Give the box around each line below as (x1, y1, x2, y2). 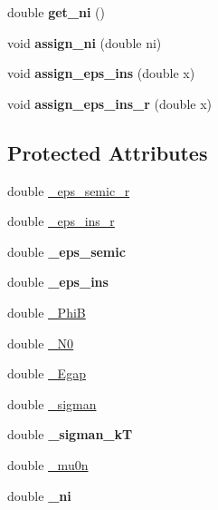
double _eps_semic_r (7, 181, 130, 200)
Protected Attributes (7, 138, 208, 166)
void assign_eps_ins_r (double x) (7, 93, 213, 113)
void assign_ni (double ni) (7, 33, 162, 52)
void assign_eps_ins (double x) (7, 64, 195, 83)
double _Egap (7, 364, 86, 383)
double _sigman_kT (7, 425, 133, 444)
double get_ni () (7, 3, 105, 21)
